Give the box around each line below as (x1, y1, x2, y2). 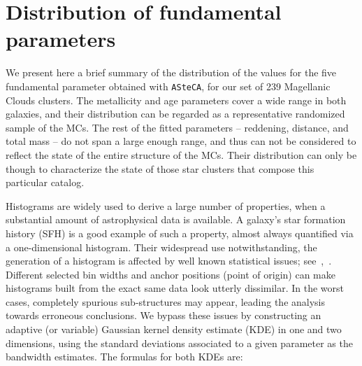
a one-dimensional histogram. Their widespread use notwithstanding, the (6, 239, 317, 254)
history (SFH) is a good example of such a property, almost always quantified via (6, 225, 354, 240)
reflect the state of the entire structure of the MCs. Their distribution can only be (6, 147, 357, 162)
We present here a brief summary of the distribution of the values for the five (6, 65, 337, 80)
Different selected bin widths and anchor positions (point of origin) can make (6, 267, 335, 281)
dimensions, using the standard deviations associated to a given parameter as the (6, 335, 353, 350)
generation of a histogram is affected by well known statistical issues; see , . (6, 253, 332, 268)
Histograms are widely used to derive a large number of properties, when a (6, 198, 326, 213)
